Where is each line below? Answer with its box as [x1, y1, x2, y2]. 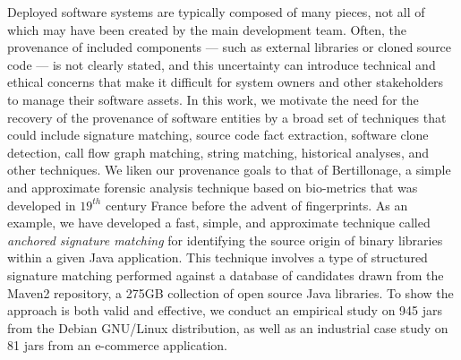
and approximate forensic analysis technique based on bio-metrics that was [7, 177, 418, 196]
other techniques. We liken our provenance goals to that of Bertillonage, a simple [7, 160, 451, 179]
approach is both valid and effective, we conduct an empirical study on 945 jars [7, 301, 443, 320]
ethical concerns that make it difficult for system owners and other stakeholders [7, 73, 444, 91]
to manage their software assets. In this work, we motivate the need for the [7, 90, 419, 108]
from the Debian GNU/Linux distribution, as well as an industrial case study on [7, 318, 448, 337]
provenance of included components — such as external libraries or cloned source [7, 38, 452, 56]
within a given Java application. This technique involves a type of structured [7, 248, 428, 267]
